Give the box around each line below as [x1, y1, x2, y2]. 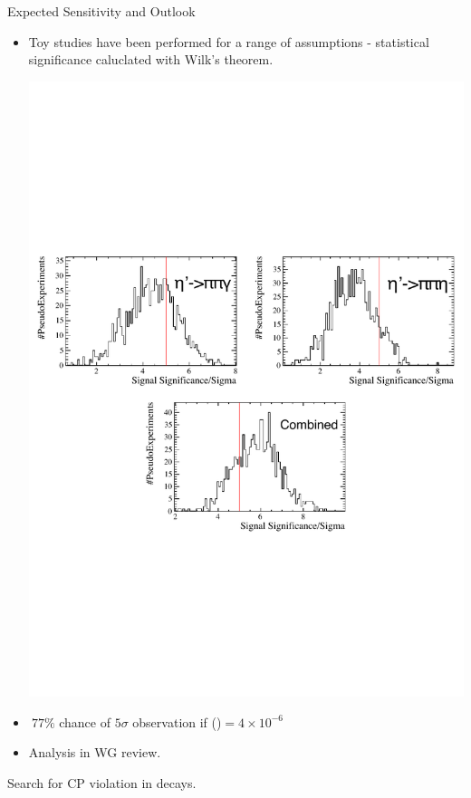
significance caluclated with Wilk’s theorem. [28, 50, 274, 69]
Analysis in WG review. [28, 743, 161, 762]
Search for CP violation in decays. [7, 773, 197, 792]
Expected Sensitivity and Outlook [7, 2, 196, 20]
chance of [59, 712, 111, 731]
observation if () [132, 712, 222, 731]
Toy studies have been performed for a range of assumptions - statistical [28, 32, 429, 51]
